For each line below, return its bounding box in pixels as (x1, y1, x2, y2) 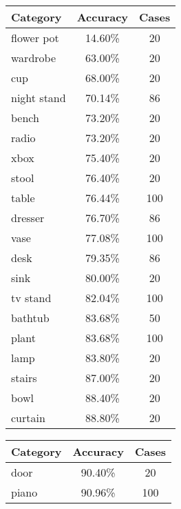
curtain (11, 410, 45, 426)
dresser (11, 210, 45, 226)
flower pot (11, 30, 59, 46)
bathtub (11, 310, 50, 326)
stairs (11, 370, 37, 386)
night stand (11, 90, 66, 106)
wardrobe (11, 50, 56, 66)
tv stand (11, 290, 52, 306)
